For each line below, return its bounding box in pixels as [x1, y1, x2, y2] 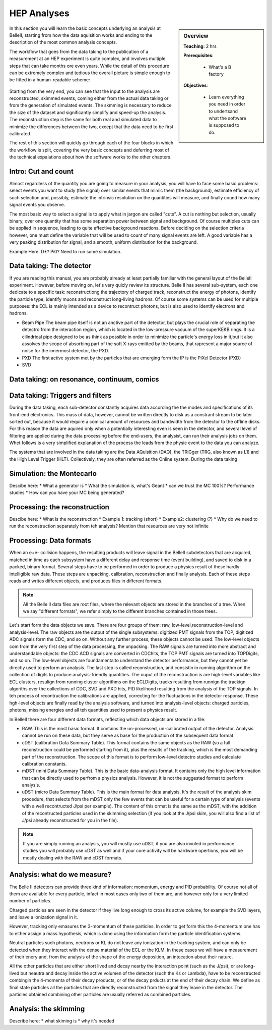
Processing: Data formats [9, 536, 92, 545]
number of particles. [9, 898, 52, 904]
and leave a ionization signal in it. [9, 914, 78, 920]
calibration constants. [22, 761, 67, 767]
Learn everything [209, 94, 244, 100]
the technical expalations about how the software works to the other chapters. [9, 154, 172, 160]
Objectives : [183, 82, 209, 88]
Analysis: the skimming [9, 1004, 85, 1013]
